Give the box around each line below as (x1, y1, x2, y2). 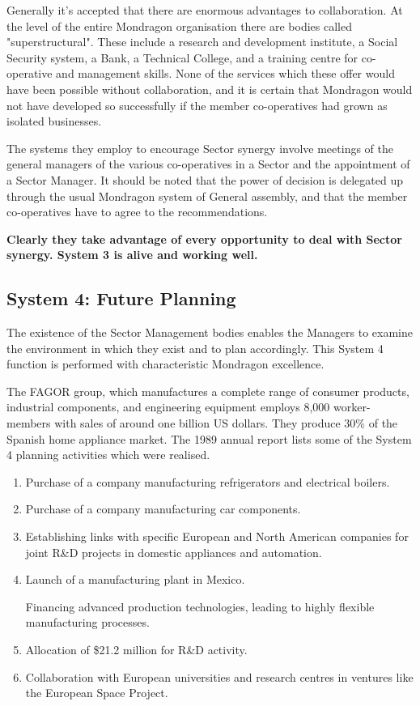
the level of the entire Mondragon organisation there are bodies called (6, 17, 352, 34)
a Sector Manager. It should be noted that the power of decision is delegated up (6, 171, 403, 188)
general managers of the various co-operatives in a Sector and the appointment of (6, 155, 410, 172)
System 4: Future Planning (6, 286, 236, 311)
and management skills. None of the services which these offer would (56, 65, 395, 82)
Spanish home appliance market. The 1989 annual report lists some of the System (6, 430, 412, 447)
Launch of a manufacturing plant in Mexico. (25, 571, 245, 588)
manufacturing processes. (25, 614, 150, 631)
